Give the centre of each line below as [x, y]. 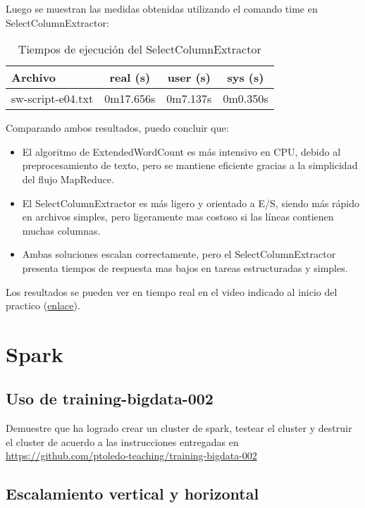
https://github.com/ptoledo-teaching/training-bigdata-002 [131, 456]
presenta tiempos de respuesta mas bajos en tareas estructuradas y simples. [185, 267]
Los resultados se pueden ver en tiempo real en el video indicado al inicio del [172, 291]
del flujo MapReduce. [68, 179]
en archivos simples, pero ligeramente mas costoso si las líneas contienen [178, 217]
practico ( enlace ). [43, 305]
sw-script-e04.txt [52, 99]
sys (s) [246, 78]
